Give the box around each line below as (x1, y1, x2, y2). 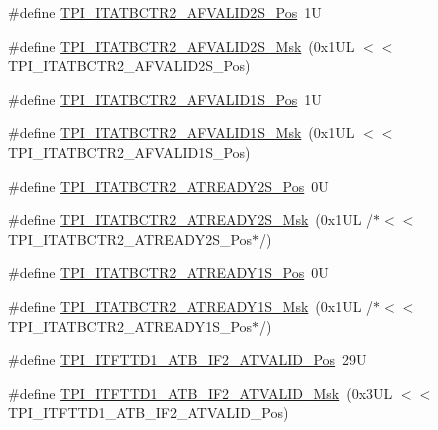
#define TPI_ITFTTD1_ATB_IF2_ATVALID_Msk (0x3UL (8, 382, 393, 403)
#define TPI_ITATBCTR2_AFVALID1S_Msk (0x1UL (8, 122, 355, 143)
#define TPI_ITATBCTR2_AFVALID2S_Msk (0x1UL (8, 35, 355, 56)
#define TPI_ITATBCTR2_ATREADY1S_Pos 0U (8, 262, 329, 283)
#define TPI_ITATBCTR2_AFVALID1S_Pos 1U (8, 88, 322, 109)
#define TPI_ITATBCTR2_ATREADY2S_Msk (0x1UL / (8, 209, 374, 230)
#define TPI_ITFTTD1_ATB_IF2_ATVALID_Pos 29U (8, 349, 367, 370)
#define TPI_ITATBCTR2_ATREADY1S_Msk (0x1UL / (8, 295, 374, 316)
